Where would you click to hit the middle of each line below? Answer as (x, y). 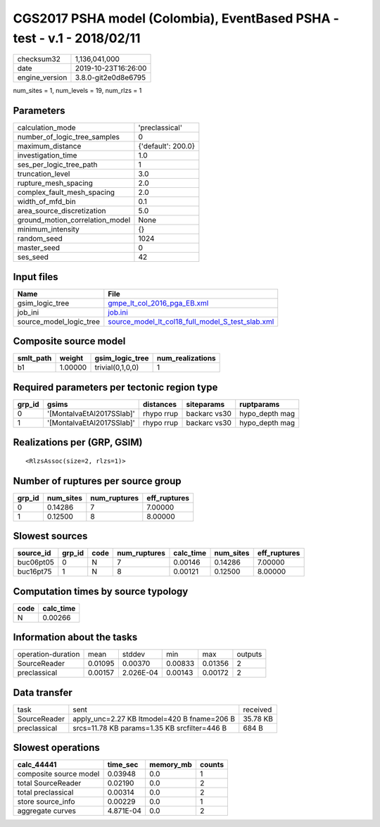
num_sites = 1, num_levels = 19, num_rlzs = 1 (77, 91)
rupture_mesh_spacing (55, 183)
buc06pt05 (36, 562)
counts (212, 765)
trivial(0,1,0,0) (117, 367)
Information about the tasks (75, 637)
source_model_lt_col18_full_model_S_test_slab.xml (191, 322)
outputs (249, 655)
